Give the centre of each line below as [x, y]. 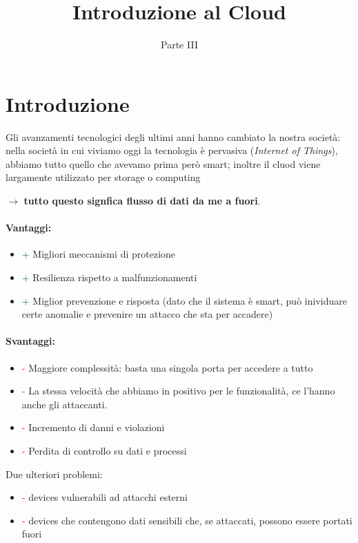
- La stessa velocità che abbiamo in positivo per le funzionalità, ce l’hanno [178, 391]
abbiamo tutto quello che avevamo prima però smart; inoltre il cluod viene [163, 163]
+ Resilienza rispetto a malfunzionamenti [109, 277]
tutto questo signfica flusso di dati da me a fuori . [142, 201]
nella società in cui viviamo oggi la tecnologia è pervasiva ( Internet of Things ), [172, 150]
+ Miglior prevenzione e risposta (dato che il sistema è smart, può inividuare [184, 300]
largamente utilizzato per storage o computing [103, 177]
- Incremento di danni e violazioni [93, 427]
